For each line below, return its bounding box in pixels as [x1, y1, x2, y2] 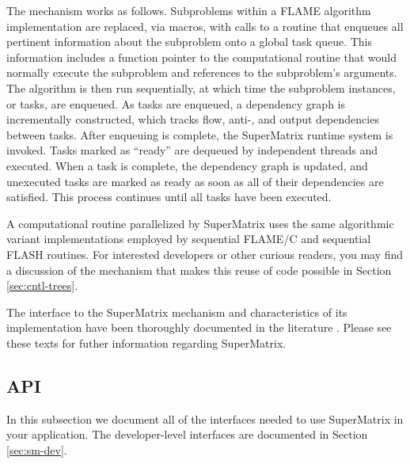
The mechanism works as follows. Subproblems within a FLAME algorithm [6, 2, 371, 18]
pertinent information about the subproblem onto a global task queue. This [6, 33, 373, 50]
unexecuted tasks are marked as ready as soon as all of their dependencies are [6, 173, 384, 189]
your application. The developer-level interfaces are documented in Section [6, 426, 368, 443]
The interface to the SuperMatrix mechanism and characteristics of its [6, 303, 347, 320]
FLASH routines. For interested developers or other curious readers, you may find [6, 245, 404, 262]
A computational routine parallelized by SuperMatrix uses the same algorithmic [6, 215, 394, 231]
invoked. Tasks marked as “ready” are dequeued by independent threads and [6, 142, 378, 158]
